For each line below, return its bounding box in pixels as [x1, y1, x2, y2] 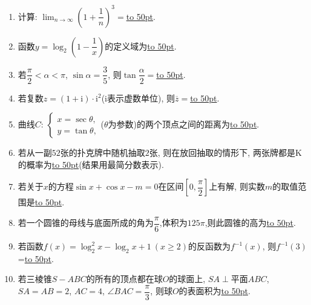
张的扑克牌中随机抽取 [60, 146, 145, 159]
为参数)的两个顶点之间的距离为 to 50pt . [108, 118, 260, 130]
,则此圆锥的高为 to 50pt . [205, 216, 296, 229]
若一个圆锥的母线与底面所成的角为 [18, 216, 154, 229]
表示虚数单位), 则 [106, 91, 175, 104]
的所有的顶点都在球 [86, 272, 163, 285]
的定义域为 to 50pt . [105, 39, 177, 52]
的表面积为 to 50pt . [178, 284, 250, 297]
